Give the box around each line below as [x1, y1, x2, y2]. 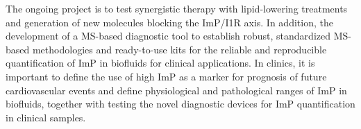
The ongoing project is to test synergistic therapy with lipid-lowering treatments [6, 1, 348, 15]
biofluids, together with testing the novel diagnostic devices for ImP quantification [6, 96, 355, 111]
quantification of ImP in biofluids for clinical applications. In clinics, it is [6, 55, 315, 70]
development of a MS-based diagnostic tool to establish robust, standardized [6, 28, 331, 43]
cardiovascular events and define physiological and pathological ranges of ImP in [6, 83, 347, 97]
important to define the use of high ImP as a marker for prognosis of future [6, 69, 327, 83]
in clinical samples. [6, 110, 86, 124]
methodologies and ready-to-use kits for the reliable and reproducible [32, 42, 327, 56]
